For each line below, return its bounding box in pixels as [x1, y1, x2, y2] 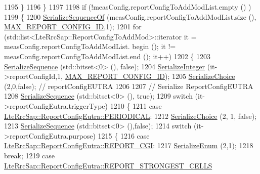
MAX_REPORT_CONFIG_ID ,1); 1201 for [4, 21, 142, 32]
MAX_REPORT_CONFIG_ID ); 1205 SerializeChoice [65, 71, 235, 81]
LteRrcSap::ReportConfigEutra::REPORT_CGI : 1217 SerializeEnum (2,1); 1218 [4, 140, 253, 151]
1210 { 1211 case [110, 100, 162, 111]
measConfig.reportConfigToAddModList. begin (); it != [4, 41, 176, 52]
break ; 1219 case [4, 150, 55, 160]
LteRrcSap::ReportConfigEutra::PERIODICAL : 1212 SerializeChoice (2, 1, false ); [4, 110, 257, 121]
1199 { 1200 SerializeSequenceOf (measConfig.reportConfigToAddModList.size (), [4, 11, 256, 22]
